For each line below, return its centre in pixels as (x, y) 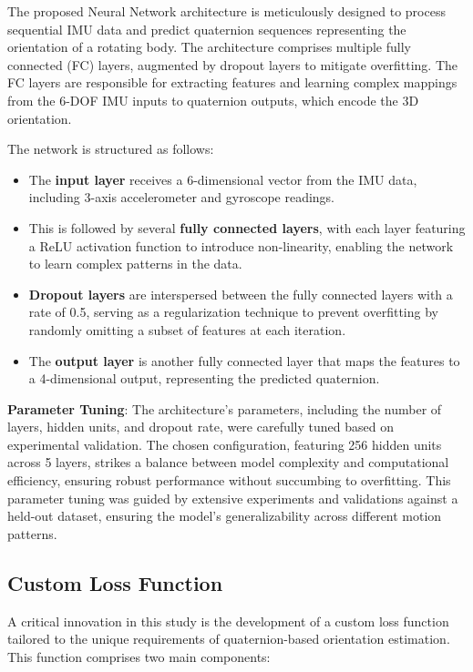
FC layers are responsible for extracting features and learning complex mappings (232, 82)
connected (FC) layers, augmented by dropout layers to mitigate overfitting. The (232, 64)
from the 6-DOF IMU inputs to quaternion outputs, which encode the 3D (213, 100)
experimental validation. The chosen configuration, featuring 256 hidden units (225, 444)
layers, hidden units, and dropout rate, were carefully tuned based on (201, 427)
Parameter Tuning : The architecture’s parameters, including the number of (225, 408)
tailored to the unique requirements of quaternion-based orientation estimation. (229, 639)
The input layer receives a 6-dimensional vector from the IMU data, (223, 179)
